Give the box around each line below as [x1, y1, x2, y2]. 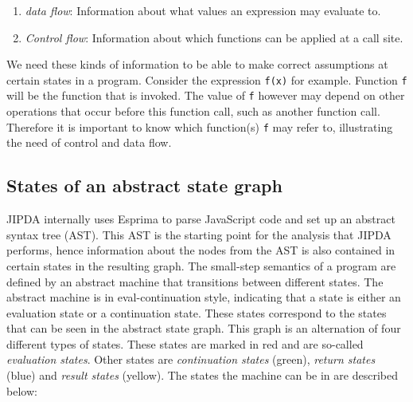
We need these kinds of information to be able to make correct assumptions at [6, 56, 388, 73]
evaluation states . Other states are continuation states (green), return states [6, 351, 376, 368]
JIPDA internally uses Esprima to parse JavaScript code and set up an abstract [6, 211, 395, 227]
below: [6, 382, 37, 399]
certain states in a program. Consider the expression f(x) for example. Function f [6, 71, 407, 88]
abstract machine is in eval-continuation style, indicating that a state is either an [6, 289, 401, 305]
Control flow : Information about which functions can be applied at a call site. [25, 29, 403, 45]
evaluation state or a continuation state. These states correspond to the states [6, 304, 387, 321]
